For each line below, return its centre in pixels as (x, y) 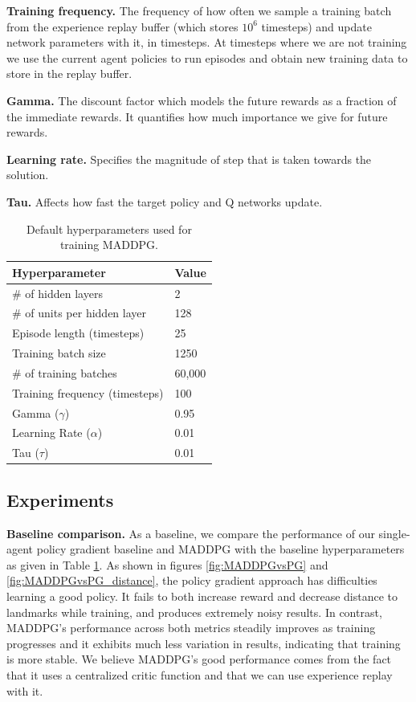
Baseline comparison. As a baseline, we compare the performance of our (191, 533)
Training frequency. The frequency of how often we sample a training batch (199, 10)
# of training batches (65, 372)
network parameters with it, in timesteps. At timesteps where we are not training (207, 42)
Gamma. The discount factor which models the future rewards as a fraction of (202, 100)
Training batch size (59, 353)
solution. (28, 175)
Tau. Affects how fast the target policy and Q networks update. (165, 201)
